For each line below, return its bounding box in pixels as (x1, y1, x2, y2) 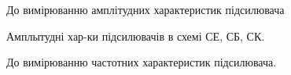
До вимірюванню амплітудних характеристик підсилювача (6, 2, 285, 17)
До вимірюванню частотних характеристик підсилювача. (6, 54, 277, 70)
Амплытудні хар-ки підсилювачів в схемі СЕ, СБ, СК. (6, 27, 265, 44)
